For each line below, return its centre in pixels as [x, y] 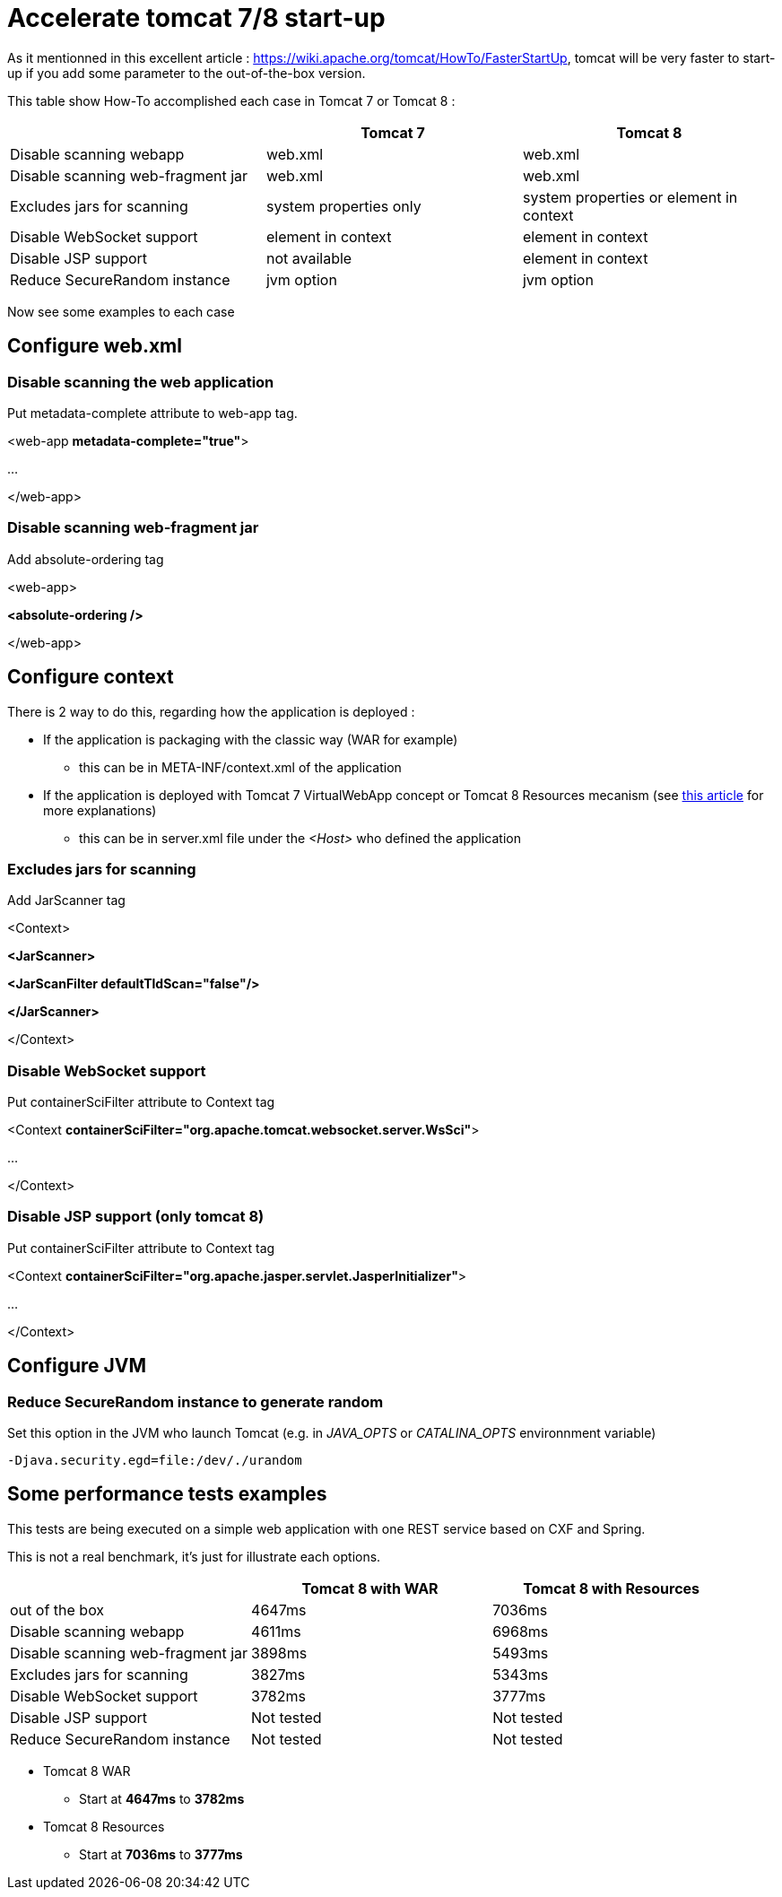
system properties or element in [630, 197]
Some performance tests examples [167, 1494]
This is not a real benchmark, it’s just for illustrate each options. [194, 1556]
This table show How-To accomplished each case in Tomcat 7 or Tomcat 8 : [231, 100]
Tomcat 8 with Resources [612, 1588]
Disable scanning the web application [141, 382]
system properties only [343, 206]
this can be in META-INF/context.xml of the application [240, 767]
